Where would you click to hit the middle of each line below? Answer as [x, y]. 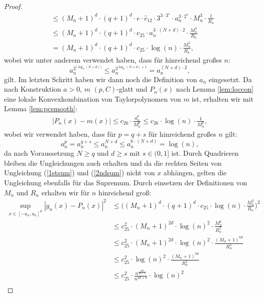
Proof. [13, 6]
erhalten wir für [65, 192]
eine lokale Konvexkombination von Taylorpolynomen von [92, 98]
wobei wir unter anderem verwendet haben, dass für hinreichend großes [113, 60]
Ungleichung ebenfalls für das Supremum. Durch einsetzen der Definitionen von [126, 183]
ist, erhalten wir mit [222, 98]
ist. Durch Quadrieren [205, 153]
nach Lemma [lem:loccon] [215, 89]
